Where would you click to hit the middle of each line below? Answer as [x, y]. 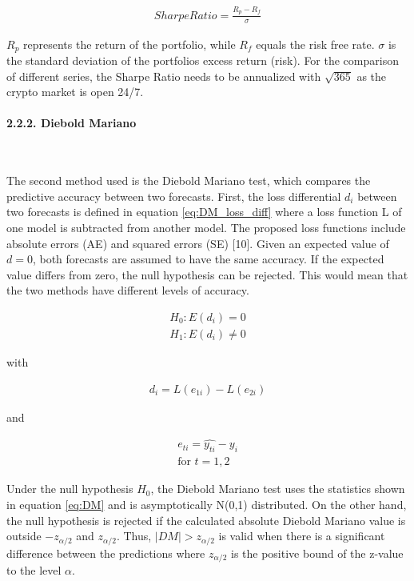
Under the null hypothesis [70, 489]
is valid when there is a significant [302, 536]
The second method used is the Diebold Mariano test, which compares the [189, 180]
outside [24, 536]
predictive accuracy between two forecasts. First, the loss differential [174, 196]
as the [372, 76]
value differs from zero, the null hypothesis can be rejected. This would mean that [207, 274]
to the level [34, 570]
